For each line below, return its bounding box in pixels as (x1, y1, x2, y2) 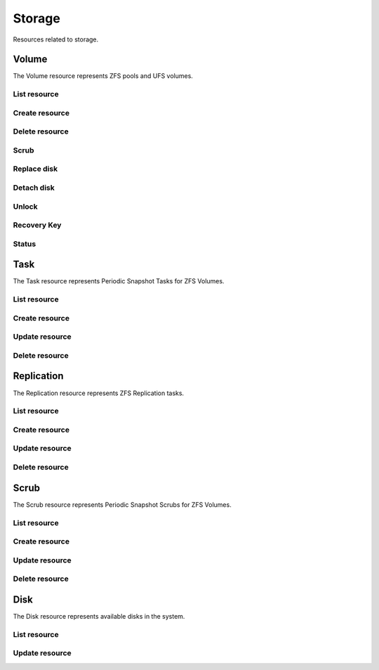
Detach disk (13, 183, 55, 193)
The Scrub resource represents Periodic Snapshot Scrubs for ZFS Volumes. (13, 500, 232, 509)
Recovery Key (13, 220, 62, 230)
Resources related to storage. (13, 35, 99, 44)
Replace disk (13, 164, 58, 174)
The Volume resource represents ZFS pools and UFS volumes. (13, 72, 193, 80)
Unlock (13, 201, 38, 211)
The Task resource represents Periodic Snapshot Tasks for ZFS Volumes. (13, 277, 225, 285)
